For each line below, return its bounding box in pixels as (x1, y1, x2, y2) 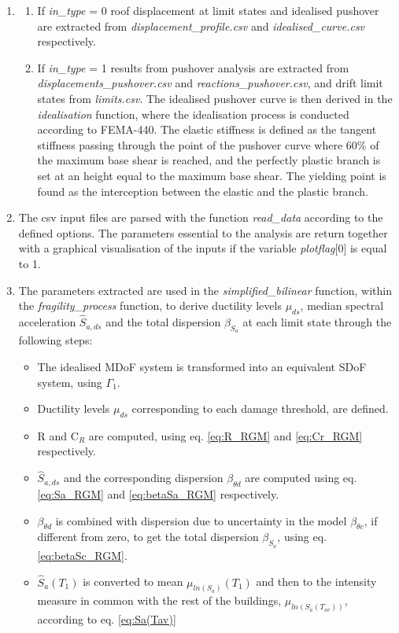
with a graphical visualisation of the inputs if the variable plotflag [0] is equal (18, 240, 387, 256)
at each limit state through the (242, 314, 392, 330)
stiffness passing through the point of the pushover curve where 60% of (37, 136, 379, 153)
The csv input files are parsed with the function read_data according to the (18, 209, 383, 226)
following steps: (18, 332, 93, 348)
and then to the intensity (256, 573, 377, 590)
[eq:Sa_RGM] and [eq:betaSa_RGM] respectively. (37, 486, 279, 502)
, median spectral (300, 297, 384, 314)
